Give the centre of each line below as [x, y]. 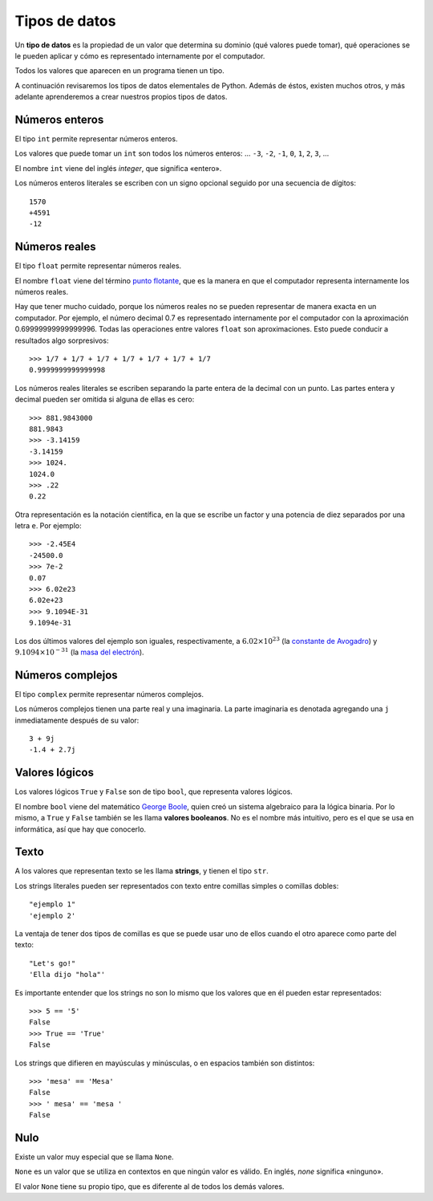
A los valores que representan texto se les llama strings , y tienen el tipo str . [142, 871]
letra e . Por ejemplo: [48, 526]
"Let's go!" [53, 963]
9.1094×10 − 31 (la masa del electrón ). [79, 651]
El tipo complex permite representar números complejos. [109, 694]
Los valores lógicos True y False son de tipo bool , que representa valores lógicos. [154, 792]
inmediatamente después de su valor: [77, 720]
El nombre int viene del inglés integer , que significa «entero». [118, 168]
